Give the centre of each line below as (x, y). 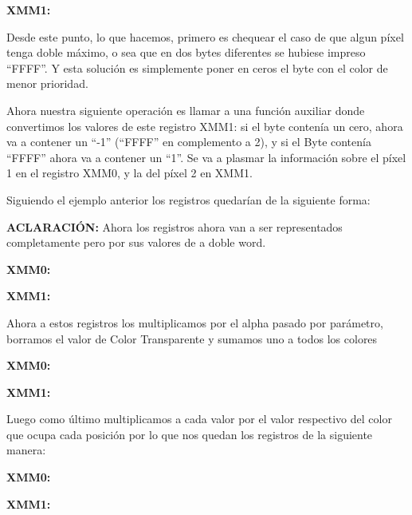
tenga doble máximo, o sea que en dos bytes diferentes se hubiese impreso (186, 52)
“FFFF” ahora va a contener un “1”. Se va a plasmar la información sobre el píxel (206, 157)
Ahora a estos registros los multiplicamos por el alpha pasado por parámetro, (195, 322)
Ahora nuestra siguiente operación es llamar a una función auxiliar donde (186, 110)
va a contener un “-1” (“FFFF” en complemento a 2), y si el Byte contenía (189, 142)
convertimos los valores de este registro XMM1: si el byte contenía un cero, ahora (205, 126)
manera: (26, 450)
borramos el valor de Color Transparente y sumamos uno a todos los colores (192, 338)
